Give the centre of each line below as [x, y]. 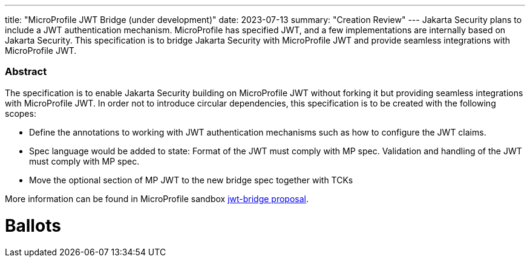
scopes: [21, 113]
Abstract [26, 72]
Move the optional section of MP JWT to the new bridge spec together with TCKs [191, 180]
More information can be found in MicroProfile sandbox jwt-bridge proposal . [157, 198]
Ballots [33, 225]
